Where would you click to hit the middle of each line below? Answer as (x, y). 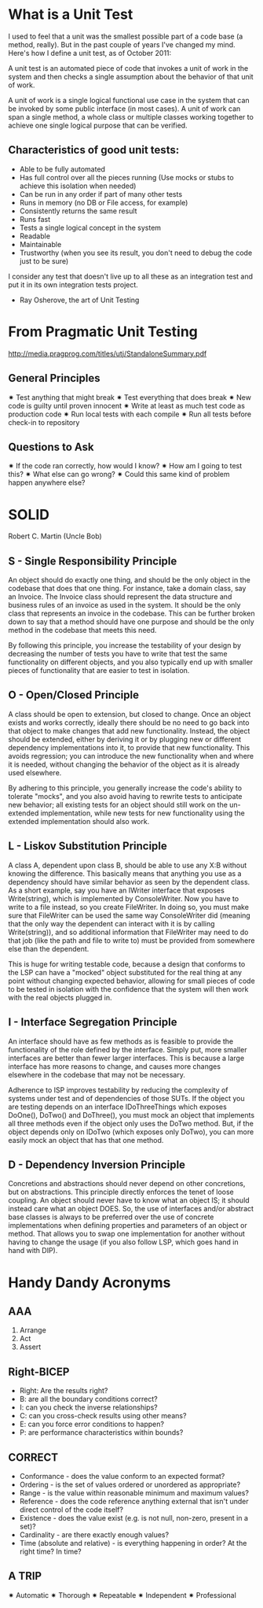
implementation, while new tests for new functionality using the (142, 813)
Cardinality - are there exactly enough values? (94, 1534)
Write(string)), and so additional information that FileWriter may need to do (128, 932)
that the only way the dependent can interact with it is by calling (111, 923)
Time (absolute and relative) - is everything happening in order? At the (133, 1543)
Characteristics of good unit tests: (94, 150)
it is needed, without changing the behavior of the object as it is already (124, 764)
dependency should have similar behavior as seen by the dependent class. (129, 882)
